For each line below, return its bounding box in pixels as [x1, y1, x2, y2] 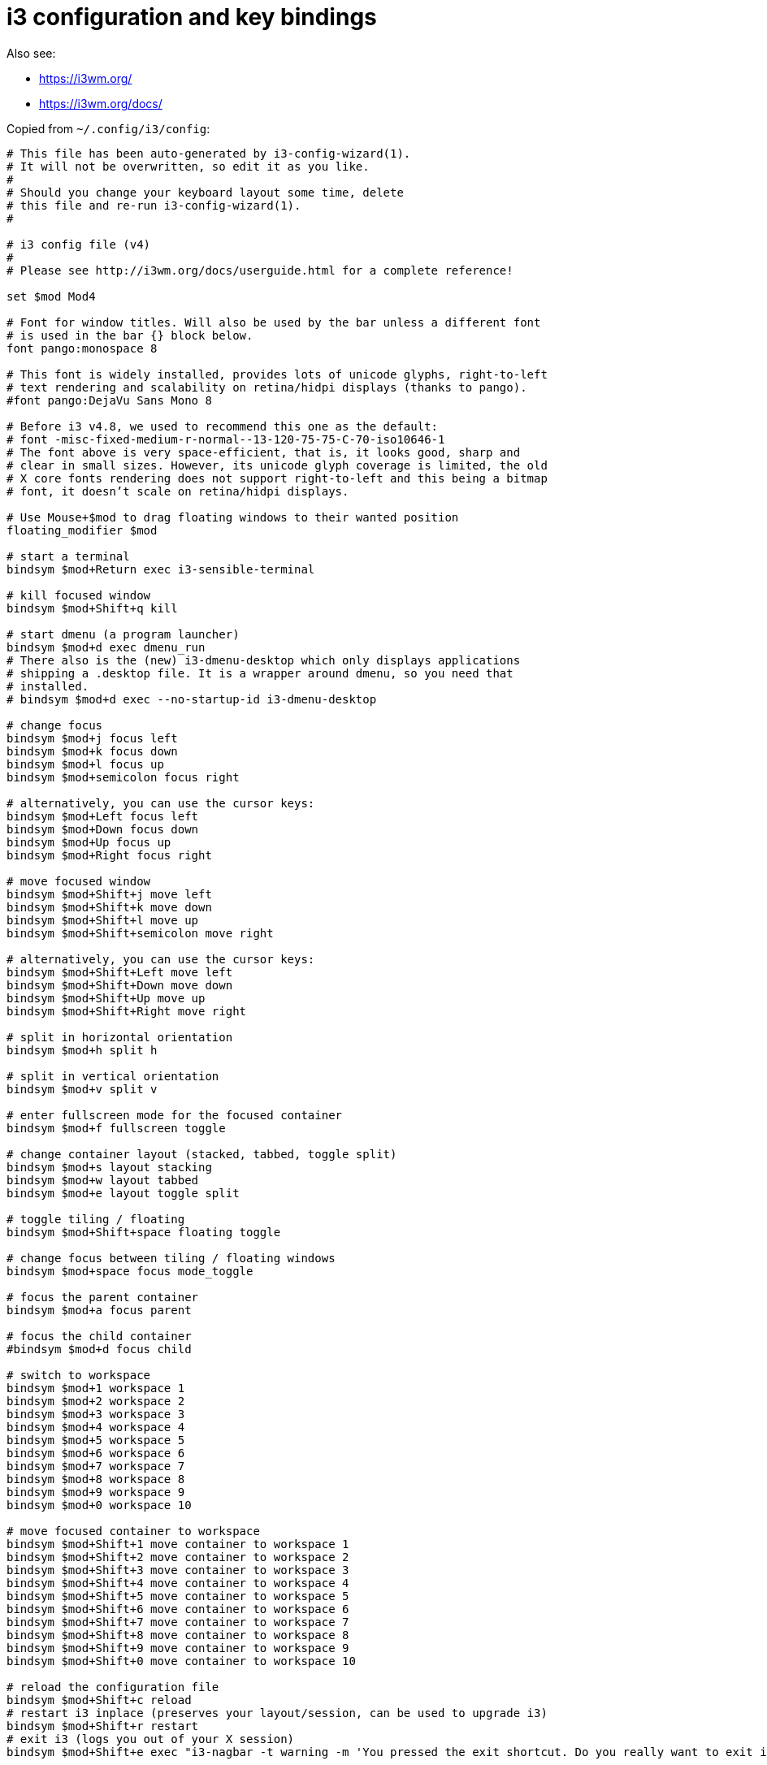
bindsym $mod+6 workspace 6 [6, 1446, 185, 1460]
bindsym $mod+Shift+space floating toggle [6, 1225, 281, 1239]
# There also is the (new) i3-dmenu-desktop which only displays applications [6, 653, 521, 667]
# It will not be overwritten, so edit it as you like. [6, 159, 370, 173]
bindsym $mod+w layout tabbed [6, 1173, 199, 1187]
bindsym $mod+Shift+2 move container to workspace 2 [6, 1550, 349, 1564]
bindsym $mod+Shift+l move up [6, 913, 199, 927]
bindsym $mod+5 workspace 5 [6, 1433, 185, 1447]
